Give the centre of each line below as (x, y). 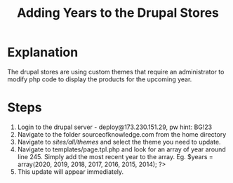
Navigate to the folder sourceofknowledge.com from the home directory (122, 134)
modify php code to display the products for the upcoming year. (100, 79)
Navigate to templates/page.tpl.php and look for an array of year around (121, 149)
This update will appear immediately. (71, 171)
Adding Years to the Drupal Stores (118, 13)
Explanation (43, 52)
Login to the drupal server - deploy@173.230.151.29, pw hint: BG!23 (115, 127)
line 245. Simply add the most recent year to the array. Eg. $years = (115, 156)
